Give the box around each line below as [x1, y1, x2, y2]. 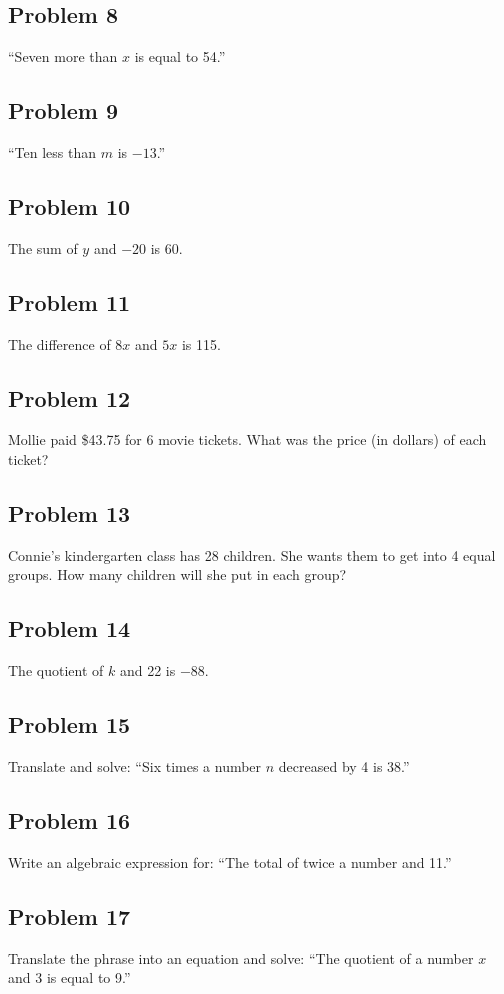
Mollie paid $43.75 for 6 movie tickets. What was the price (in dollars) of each [8, 429, 487, 450]
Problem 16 [8, 804, 131, 835]
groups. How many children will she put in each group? [8, 564, 347, 585]
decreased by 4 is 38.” [278, 755, 410, 776]
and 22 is [119, 660, 176, 681]
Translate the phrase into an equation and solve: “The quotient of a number [8, 947, 474, 968]
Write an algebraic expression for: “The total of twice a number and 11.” [8, 851, 452, 872]
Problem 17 [8, 900, 131, 931]
